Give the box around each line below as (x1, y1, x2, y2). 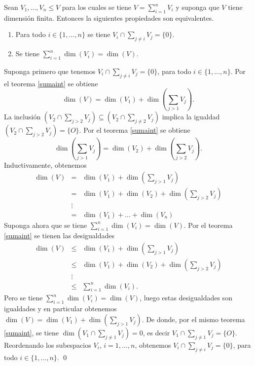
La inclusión (4, 111, 41, 122)
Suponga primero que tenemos (4, 66, 96, 76)
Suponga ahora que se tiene (4, 220, 87, 230)
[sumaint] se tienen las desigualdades (4, 230, 114, 241)
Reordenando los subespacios (4, 339, 91, 350)
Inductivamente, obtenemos (4, 159, 87, 170)
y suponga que (176, 2, 219, 12)
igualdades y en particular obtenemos (4, 303, 117, 314)
